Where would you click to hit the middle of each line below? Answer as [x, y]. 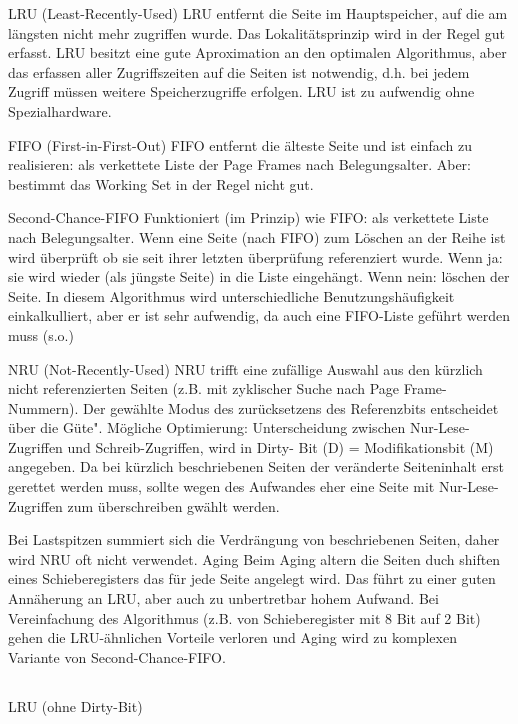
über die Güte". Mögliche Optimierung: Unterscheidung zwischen [207, 427]
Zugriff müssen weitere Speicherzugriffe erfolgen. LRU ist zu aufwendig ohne [241, 91]
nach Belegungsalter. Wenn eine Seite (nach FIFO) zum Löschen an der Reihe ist [257, 236]
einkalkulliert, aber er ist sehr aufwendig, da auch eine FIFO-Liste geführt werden [259, 315]
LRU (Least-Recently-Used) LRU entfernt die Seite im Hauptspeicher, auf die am [258, 13]
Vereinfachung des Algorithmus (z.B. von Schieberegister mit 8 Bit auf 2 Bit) [244, 617]
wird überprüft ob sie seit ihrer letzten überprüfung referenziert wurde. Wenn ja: [255, 256]
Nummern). [43, 407]
